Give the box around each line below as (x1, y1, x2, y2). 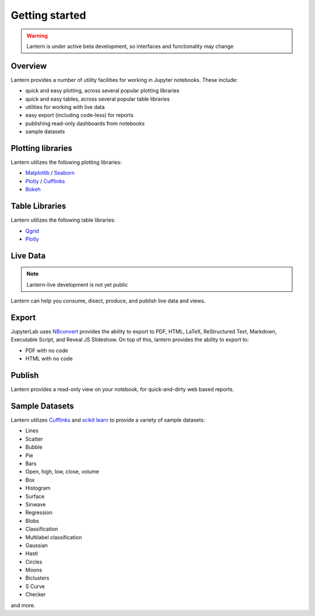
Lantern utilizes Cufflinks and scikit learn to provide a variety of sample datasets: (10, 417, 205, 424)
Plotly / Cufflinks (25, 177, 65, 184)
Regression (25, 509, 52, 516)
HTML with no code (25, 355, 73, 362)
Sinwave (25, 501, 46, 508)
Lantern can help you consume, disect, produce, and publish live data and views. (10, 297, 206, 304)
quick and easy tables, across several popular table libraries (25, 95, 170, 102)
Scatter (25, 435, 43, 442)
